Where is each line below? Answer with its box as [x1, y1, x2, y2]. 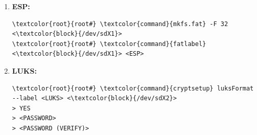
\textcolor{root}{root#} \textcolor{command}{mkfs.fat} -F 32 [12, 20, 228, 28]
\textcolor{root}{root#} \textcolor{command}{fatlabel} [12, 40, 206, 48]
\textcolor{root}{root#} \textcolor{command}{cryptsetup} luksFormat [12, 84, 254, 92]
